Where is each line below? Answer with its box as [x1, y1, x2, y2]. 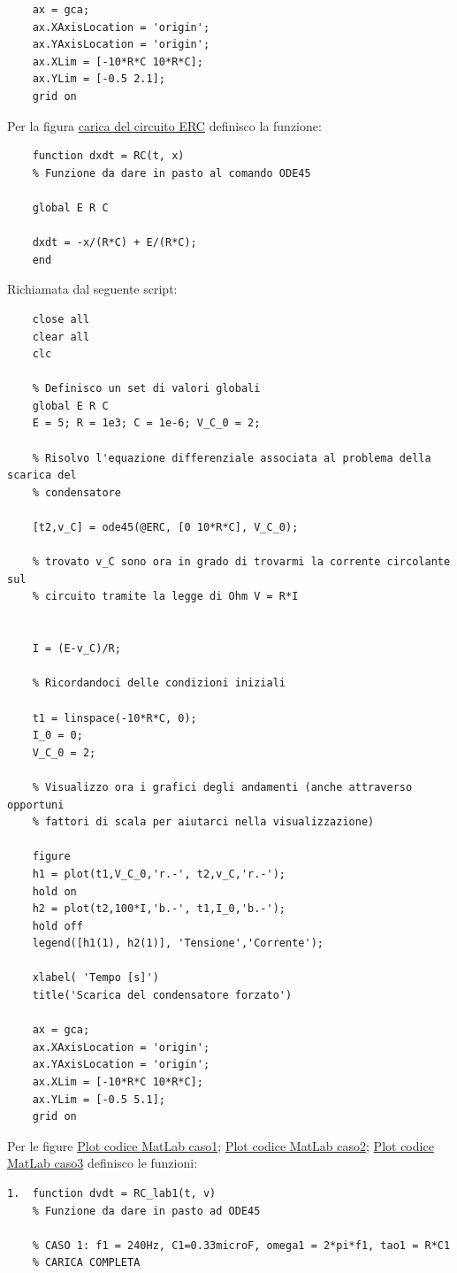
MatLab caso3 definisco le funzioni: [7, 1154, 198, 1172]
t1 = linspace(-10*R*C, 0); [32, 711, 197, 725]
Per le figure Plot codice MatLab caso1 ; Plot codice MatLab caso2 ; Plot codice [7, 1136, 434, 1154]
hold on [32, 885, 77, 898]
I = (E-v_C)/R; [32, 642, 121, 656]
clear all [32, 330, 90, 343]
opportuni [7, 798, 65, 811]
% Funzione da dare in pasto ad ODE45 [32, 1204, 261, 1217]
